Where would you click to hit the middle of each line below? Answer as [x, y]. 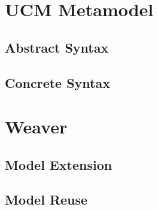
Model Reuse [46, 200]
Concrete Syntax [57, 82]
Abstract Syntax [57, 47]
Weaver [36, 127]
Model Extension [59, 164]
